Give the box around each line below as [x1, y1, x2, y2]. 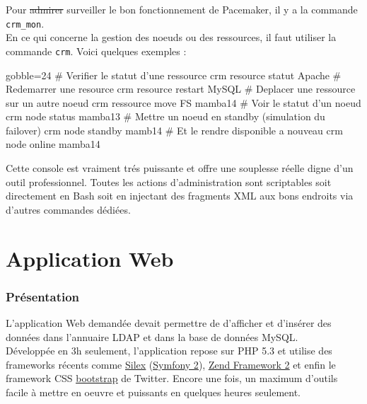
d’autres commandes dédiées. [6, 202, 131, 217]
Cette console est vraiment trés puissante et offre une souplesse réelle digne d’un [6, 161, 354, 175]
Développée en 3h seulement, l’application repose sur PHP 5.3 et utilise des [6, 343, 332, 358]
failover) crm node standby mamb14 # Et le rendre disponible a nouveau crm [6, 122, 343, 137]
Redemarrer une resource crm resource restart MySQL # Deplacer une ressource [6, 81, 356, 96]
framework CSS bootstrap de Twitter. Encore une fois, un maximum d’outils [6, 371, 338, 386]
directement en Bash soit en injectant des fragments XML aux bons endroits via [6, 188, 354, 203]
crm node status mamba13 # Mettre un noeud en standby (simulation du [6, 109, 325, 124]
